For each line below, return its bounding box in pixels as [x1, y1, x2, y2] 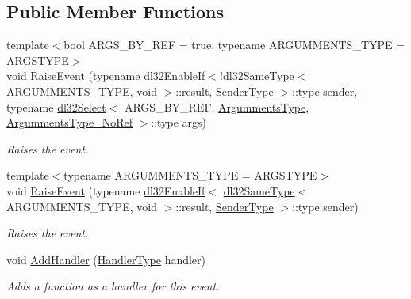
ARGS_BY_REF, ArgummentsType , [124, 98, 309, 115]
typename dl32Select [6, 98, 106, 115]
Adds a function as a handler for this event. [6, 278, 220, 294]
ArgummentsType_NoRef [6, 114, 133, 131]
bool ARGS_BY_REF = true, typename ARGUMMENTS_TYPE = [63, 36, 405, 53]
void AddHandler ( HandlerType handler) [6, 251, 206, 267]
